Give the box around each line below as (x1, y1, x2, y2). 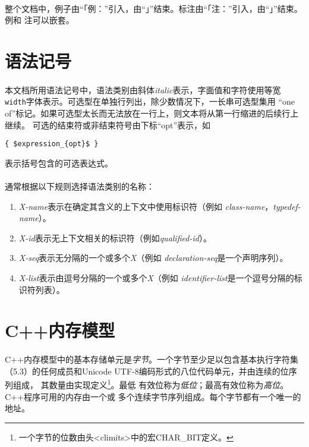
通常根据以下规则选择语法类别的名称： (5, 180, 154, 193)
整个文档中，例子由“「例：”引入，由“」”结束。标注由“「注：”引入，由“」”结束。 (5, 2, 302, 14)
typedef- (273, 200, 301, 212)
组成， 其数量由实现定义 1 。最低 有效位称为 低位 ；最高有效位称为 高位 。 (12, 377, 289, 391)
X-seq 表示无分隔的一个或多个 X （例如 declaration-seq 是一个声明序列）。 (18, 251, 288, 264)
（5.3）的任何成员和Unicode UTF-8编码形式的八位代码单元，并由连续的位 (5, 364, 289, 377)
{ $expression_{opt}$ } (5, 140, 99, 149)
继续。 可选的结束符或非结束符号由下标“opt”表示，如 (5, 118, 211, 131)
